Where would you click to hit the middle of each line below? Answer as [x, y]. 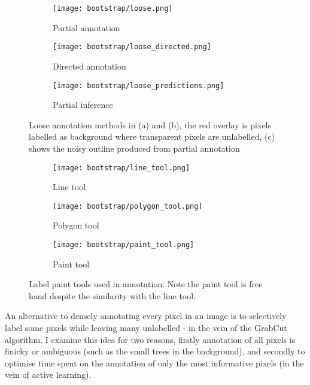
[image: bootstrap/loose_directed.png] [132, 47]
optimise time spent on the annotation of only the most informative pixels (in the [154, 363]
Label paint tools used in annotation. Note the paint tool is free [146, 284]
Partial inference [83, 105]
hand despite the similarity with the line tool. [113, 295]
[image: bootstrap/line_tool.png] [121, 168]
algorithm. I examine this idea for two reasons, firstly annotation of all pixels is [150, 339]
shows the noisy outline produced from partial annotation [134, 148]
